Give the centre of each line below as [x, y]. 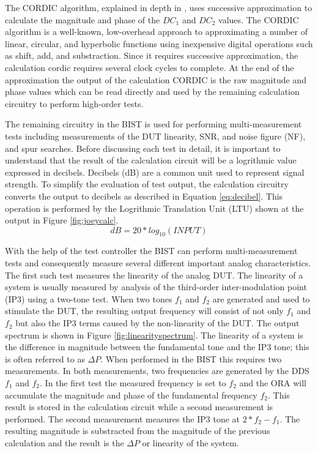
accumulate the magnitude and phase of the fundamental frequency [131, 395]
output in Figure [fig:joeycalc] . [62, 220]
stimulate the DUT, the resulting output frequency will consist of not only [144, 311]
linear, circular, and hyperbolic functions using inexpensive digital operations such [159, 43]
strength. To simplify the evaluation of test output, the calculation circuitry [147, 184]
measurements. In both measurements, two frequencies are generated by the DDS [157, 371]
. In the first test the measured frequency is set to [133, 383]
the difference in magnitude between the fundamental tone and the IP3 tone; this [157, 347]
